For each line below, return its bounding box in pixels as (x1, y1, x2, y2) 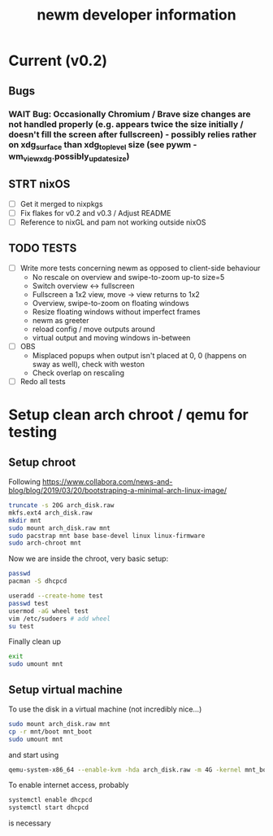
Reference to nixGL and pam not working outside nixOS (19, 217, 206, 227)
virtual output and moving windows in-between (32, 332, 191, 343)
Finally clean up (8, 637, 62, 646)
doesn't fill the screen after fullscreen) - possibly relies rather (8, 129, 258, 140)
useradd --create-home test (8, 592, 104, 600)
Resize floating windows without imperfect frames (32, 307, 201, 317)
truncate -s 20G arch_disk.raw (8, 501, 115, 510)
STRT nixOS (8, 177, 71, 191)
